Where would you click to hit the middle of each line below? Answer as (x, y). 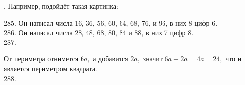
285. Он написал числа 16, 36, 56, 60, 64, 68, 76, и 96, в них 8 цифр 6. (111, 22)
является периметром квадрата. (51, 68)
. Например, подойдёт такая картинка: (61, 6)
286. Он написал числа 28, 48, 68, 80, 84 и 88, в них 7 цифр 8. (99, 32)
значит (153, 59)
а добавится (111, 59)
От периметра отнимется (41, 59)
